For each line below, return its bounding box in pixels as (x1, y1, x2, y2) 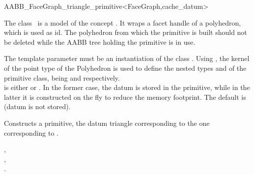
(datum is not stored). (4, 101, 71, 112)
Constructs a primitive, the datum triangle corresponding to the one (4, 117, 210, 128)
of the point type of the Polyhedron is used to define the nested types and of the (4, 62, 247, 73)
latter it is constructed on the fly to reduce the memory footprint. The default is (4, 91, 246, 102)
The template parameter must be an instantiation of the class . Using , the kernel (4, 53, 250, 63)
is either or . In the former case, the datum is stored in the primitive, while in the (4, 82, 250, 92)
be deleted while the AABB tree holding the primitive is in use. (4, 36, 196, 47)
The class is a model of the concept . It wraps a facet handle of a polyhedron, (4, 17, 241, 28)
